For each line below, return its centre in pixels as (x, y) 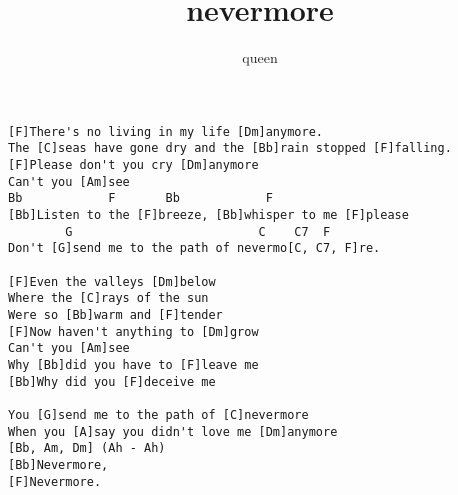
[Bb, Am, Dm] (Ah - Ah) (87, 448)
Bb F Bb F (140, 198)
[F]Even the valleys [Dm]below (112, 281)
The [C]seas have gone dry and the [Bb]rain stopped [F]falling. (230, 148)
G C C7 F (198, 231)
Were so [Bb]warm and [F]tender (115, 314)
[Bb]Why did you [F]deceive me (112, 381)
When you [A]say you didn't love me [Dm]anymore (173, 431)
